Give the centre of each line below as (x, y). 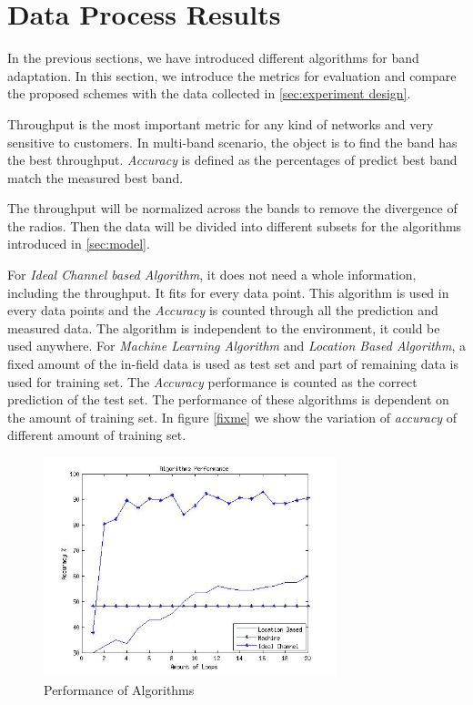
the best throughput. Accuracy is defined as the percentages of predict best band (232, 160)
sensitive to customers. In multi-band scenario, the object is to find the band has (232, 142)
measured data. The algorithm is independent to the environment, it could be (224, 327)
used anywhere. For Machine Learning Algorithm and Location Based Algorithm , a (236, 346)
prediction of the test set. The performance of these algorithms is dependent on (228, 399)
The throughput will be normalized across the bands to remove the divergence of (232, 208)
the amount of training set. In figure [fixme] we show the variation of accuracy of (232, 417)
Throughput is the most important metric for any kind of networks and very (221, 123)
